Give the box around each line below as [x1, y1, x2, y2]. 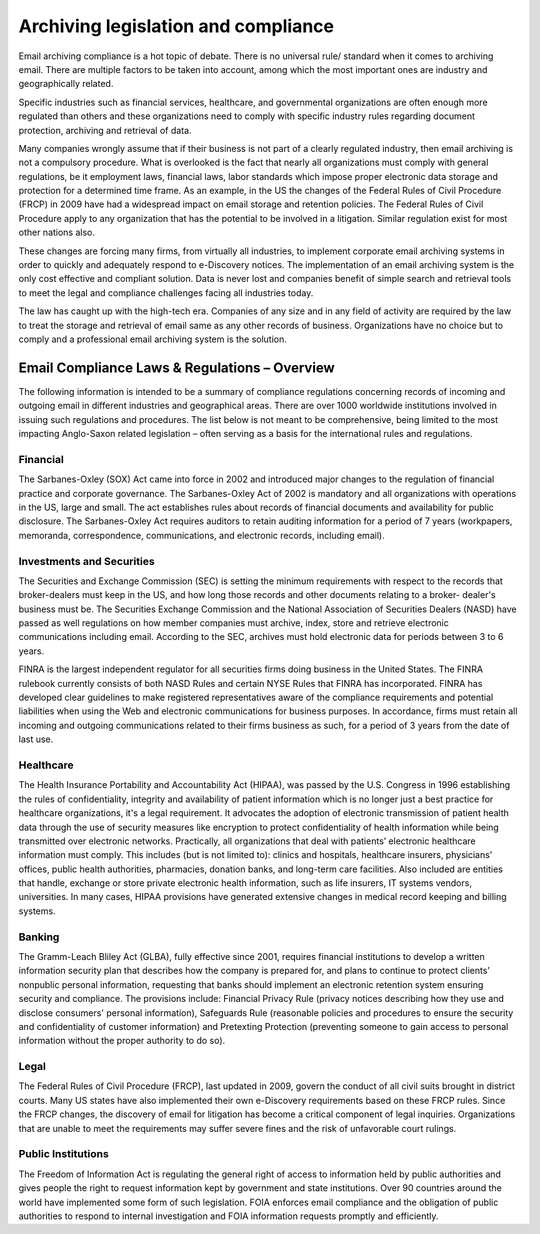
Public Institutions [18, 1147, 109, 1161]
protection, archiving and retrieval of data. [18, 124, 192, 136]
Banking [18, 930, 60, 944]
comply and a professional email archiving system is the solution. [18, 333, 287, 345]
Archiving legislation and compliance [18, 15, 335, 37]
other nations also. [18, 226, 95, 239]
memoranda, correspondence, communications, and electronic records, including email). [18, 529, 385, 541]
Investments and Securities [18, 554, 155, 568]
